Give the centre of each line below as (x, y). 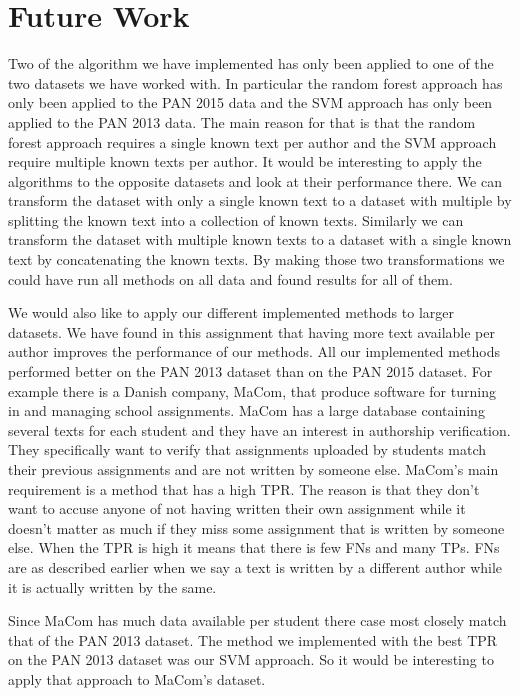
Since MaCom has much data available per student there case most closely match (257, 620)
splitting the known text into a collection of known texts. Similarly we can (236, 219)
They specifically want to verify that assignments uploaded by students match (247, 449)
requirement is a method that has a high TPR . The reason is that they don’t (244, 488)
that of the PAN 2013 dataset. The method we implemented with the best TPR (253, 639)
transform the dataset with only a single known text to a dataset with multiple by (260, 200)
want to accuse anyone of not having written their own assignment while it (237, 508)
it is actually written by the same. (112, 586)
